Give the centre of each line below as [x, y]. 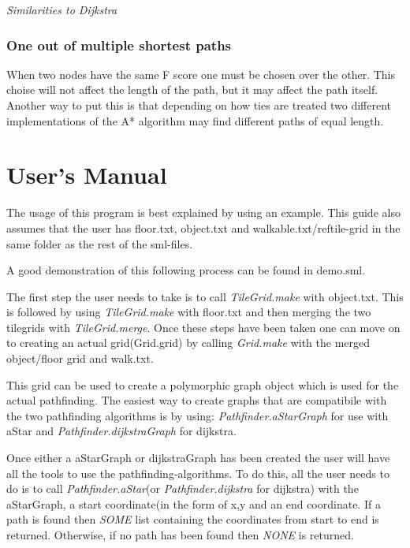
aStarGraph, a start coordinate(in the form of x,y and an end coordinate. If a [194, 503]
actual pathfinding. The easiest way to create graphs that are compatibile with [197, 400]
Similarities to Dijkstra [62, 9]
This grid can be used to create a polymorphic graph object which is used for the [203, 384]
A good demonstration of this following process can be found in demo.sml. [186, 270]
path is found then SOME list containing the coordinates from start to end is [193, 519]
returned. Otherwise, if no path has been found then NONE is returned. [180, 535]
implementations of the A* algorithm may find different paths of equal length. [195, 120]
